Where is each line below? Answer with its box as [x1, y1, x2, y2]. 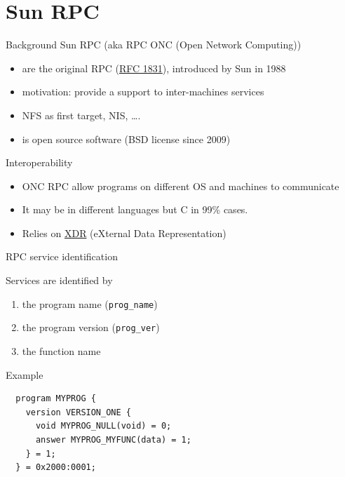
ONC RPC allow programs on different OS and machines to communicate [22, 178, 339, 193]
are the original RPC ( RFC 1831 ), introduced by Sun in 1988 [22, 60, 286, 75]
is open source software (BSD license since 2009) [22, 131, 231, 146]
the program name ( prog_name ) [22, 296, 158, 311]
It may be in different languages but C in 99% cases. [22, 202, 248, 217]
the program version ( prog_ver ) [22, 320, 160, 335]
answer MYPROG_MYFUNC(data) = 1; [35, 434, 191, 445]
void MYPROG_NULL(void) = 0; [35, 421, 172, 431]
